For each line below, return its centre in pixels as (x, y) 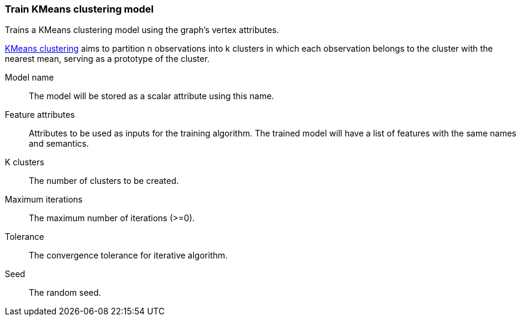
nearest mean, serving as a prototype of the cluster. (107, 59)
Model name (29, 78)
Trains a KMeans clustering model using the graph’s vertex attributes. (142, 30)
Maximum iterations (44, 200)
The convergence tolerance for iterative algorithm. (128, 255)
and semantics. (59, 144)
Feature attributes (40, 115)
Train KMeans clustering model (80, 9)
